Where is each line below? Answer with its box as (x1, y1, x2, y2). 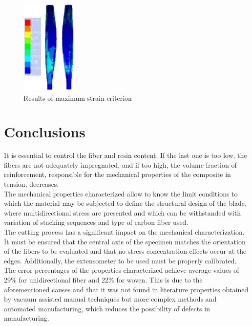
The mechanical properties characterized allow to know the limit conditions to (4, 188, 238, 198)
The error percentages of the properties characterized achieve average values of (4, 265, 239, 275)
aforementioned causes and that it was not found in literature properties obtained (4, 284, 249, 294)
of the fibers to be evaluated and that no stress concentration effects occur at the (4, 246, 247, 256)
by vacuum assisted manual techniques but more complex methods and (4, 294, 217, 304)
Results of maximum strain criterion (23, 93, 132, 103)
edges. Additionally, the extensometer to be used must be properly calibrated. (4, 255, 237, 265)
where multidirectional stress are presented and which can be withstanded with (4, 207, 241, 217)
